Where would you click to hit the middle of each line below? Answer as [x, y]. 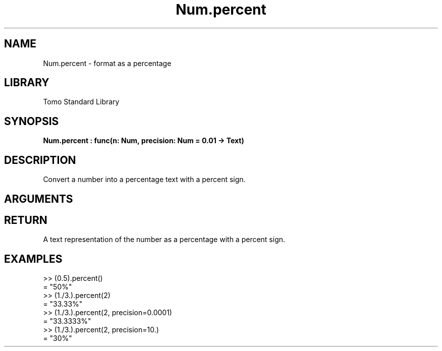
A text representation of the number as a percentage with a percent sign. [164, 240]
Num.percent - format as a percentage [107, 63]
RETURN [26, 220]
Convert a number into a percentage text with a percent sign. [144, 180]
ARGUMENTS [39, 199]
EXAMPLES [33, 259]
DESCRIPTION [40, 160]
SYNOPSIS [32, 121]
